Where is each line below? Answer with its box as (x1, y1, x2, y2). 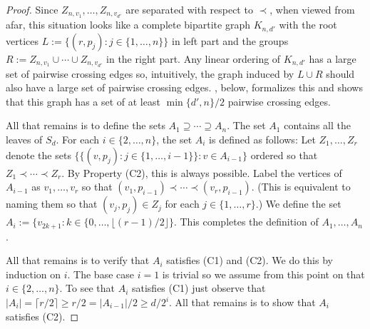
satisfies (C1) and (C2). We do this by (166, 253, 333, 268)
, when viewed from (269, 2, 355, 16)
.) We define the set (255, 196, 341, 211)
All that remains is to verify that (6, 253, 150, 268)
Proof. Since (6, 2, 58, 16)
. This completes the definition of (173, 214, 319, 229)
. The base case (67, 266, 134, 281)
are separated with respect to (125, 2, 253, 16)
